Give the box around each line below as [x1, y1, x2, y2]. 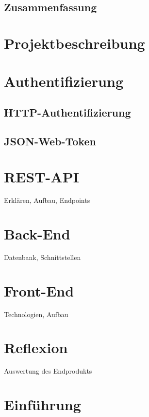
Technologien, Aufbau [4, 309, 68, 319]
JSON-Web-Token [4, 133, 96, 148]
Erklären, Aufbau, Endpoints [4, 195, 90, 205]
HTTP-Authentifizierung [4, 104, 131, 119]
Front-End [4, 280, 74, 300]
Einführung [4, 395, 81, 415]
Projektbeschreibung [4, 33, 145, 53]
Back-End [4, 224, 70, 243]
